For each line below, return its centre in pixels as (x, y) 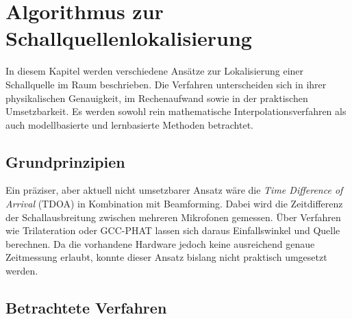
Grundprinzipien (65, 161)
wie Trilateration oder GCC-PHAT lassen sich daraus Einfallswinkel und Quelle (173, 230)
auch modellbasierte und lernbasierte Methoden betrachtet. (129, 124)
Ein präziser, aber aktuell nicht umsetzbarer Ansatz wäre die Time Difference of (174, 190)
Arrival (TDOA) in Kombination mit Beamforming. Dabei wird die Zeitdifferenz (174, 204)
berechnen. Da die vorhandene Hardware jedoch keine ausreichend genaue (160, 243)
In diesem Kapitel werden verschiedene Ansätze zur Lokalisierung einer (155, 71)
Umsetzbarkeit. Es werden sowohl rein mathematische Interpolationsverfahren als (176, 111)
